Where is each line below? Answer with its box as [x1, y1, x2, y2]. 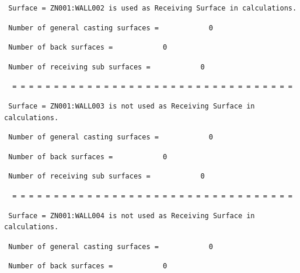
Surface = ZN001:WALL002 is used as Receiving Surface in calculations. [8, 4, 297, 12]
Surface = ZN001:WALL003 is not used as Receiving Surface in [8, 101, 255, 110]
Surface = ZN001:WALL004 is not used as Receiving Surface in [8, 211, 255, 220]
